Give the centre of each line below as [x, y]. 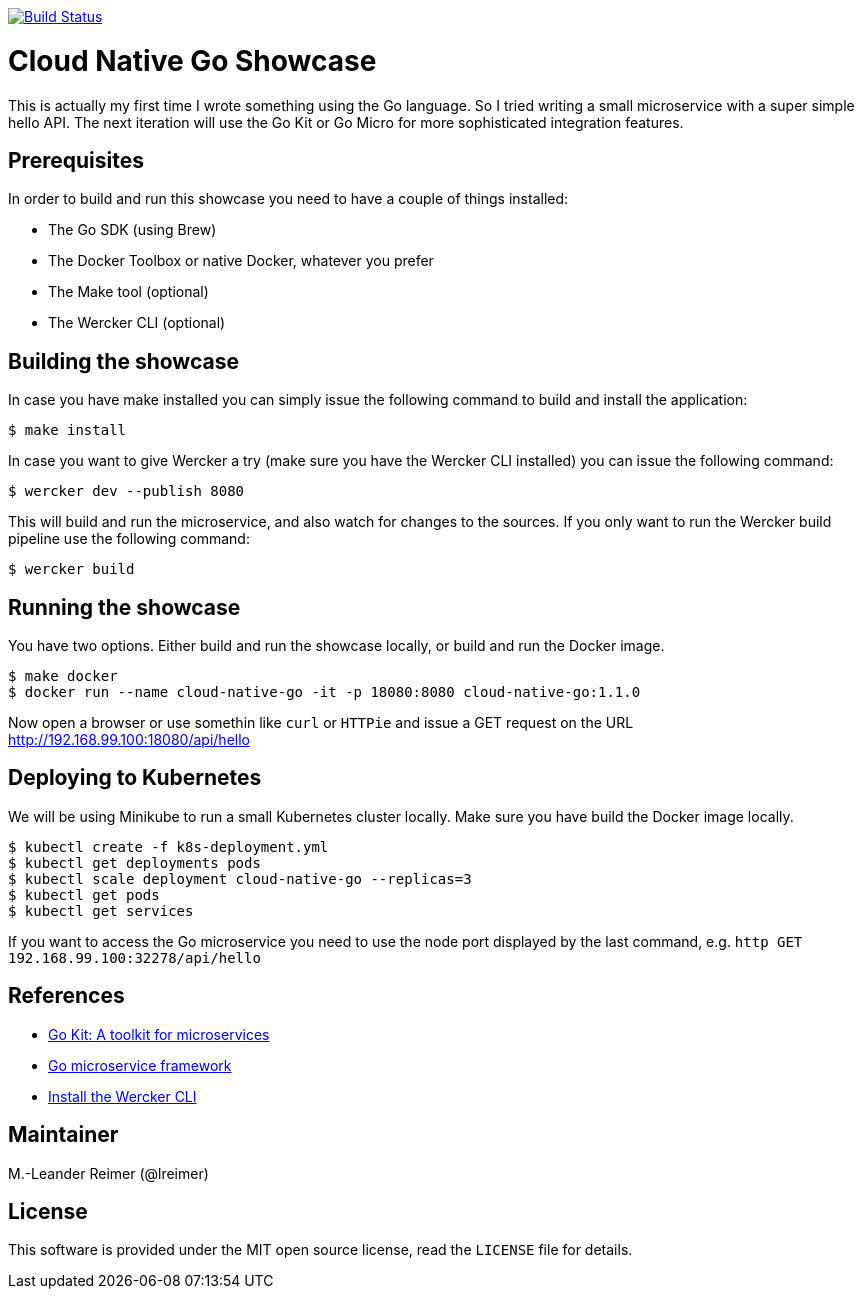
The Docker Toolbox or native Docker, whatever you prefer [241, 261]
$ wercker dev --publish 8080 [126, 491]
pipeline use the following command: [129, 539]
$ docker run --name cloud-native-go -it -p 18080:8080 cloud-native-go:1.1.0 [324, 692]
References [66, 996]
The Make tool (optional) [128, 292]
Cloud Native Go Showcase [192, 60]
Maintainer [63, 1135]
